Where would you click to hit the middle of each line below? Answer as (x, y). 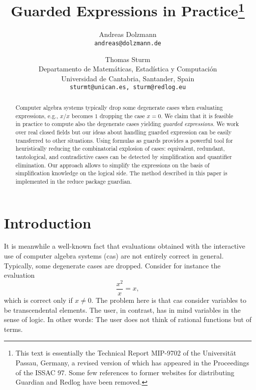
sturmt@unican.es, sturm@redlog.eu (128, 87)
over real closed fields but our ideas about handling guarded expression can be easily (124, 132)
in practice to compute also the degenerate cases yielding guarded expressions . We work (127, 124)
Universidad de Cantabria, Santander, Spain (128, 78)
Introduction (48, 222)
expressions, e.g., (37, 115)
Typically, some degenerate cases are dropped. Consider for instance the (112, 265)
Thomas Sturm (128, 59)
